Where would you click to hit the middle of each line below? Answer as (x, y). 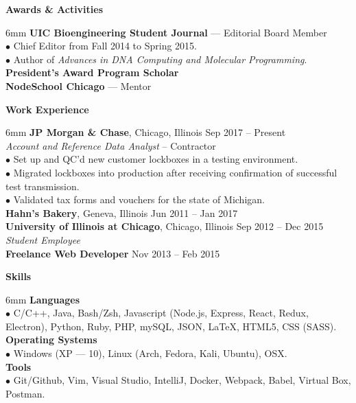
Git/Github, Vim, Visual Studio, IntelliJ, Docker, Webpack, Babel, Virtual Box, (182, 380)
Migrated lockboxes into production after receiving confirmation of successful (175, 172)
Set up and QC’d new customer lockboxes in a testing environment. (156, 159)
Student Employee (43, 239)
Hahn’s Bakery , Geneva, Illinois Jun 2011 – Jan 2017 (122, 212)
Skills (19, 276)
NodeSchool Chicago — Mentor (79, 85)
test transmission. (43, 186)
